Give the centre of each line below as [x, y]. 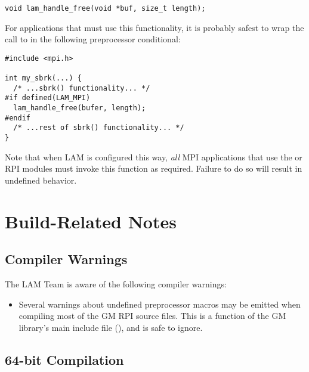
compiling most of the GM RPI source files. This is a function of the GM [152, 316]
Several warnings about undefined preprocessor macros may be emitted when [160, 304]
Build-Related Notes [91, 221]
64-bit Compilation [64, 359]
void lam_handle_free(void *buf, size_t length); [105, 8]
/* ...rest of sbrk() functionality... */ [99, 128]
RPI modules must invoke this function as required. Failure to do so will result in [154, 168]
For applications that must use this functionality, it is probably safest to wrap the [154, 27]
